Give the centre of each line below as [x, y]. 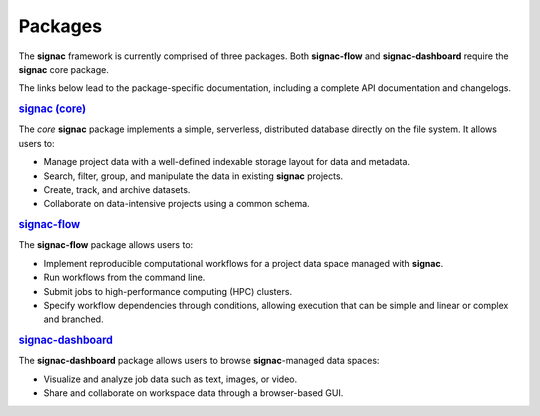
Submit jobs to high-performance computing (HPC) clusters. [168, 291]
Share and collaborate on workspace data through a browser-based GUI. [193, 393]
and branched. [73, 319]
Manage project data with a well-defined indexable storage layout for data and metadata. [226, 162]
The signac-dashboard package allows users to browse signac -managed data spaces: [199, 361]
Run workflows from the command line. [124, 277]
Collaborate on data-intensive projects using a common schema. [176, 204]
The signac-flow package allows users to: [106, 245]
